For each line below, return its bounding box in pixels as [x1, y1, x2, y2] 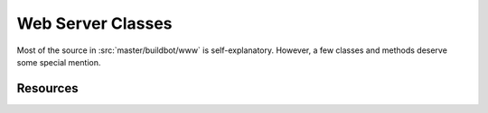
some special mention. [16, 56, 101, 67]
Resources [16, 81, 79, 96]
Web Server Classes [16, 13, 173, 33]
